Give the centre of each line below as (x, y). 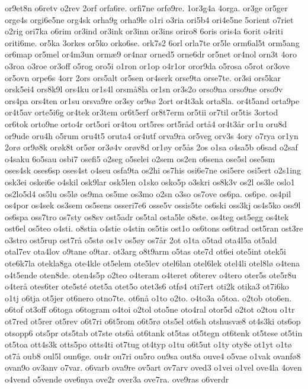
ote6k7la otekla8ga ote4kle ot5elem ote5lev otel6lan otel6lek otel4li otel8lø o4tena (153, 263)
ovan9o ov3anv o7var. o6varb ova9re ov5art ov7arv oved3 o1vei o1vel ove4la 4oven (153, 367)
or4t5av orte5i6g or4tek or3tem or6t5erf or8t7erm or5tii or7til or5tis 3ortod (142, 112)
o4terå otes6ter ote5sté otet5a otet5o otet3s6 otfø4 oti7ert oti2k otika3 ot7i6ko (147, 286)
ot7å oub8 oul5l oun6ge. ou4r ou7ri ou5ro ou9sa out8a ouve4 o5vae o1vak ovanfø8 (153, 356)
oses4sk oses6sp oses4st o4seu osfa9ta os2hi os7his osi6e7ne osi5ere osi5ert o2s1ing (153, 170)
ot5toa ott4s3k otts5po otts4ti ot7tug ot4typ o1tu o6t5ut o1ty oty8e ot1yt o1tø (148, 344)
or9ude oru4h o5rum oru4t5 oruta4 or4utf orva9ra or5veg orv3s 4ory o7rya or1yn (152, 135)
